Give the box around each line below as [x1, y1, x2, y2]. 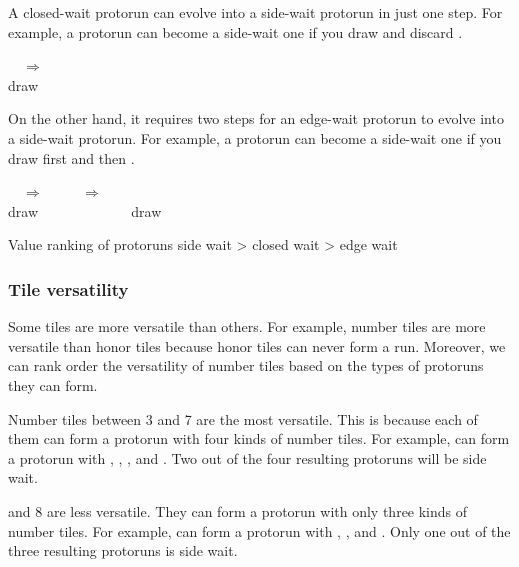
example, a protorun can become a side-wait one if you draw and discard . [8, 21, 463, 42]
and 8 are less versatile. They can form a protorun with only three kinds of [8, 500, 468, 521]
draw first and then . [8, 147, 135, 168]
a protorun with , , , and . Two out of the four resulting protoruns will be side [8, 447, 487, 468]
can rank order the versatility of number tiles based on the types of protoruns [8, 355, 484, 376]
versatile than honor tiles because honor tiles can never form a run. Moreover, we [8, 335, 506, 356]
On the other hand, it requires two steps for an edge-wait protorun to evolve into [8, 108, 504, 129]
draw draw [8, 200, 162, 221]
